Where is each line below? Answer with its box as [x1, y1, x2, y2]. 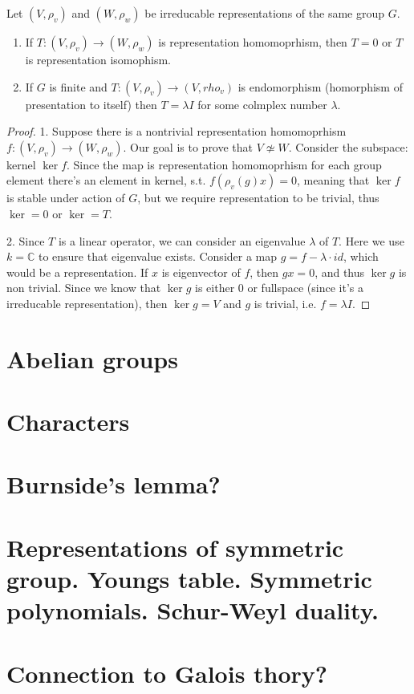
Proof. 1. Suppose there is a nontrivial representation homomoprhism [6, 123, 347, 140]
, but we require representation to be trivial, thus [137, 189, 379, 206]
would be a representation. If [6, 263, 148, 280]
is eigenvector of [161, 263, 241, 280]
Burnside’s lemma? [6, 468, 221, 501]
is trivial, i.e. [254, 294, 317, 311]
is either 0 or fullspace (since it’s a [195, 279, 364, 296]
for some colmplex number [197, 95, 327, 112]
